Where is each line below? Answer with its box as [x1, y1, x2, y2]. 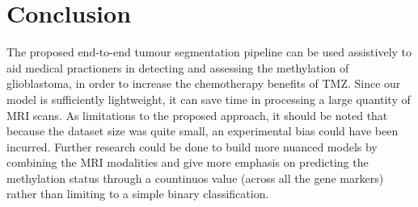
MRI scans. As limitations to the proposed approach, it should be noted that [6, 106, 388, 123]
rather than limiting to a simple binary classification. [6, 185, 269, 202]
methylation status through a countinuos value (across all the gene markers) [6, 169, 384, 186]
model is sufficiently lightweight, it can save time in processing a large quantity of [6, 90, 411, 107]
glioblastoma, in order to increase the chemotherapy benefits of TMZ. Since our [6, 75, 401, 92]
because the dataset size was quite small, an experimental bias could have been [6, 122, 399, 139]
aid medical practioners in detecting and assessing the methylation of [6, 59, 349, 76]
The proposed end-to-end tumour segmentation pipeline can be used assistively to [6, 43, 412, 60]
